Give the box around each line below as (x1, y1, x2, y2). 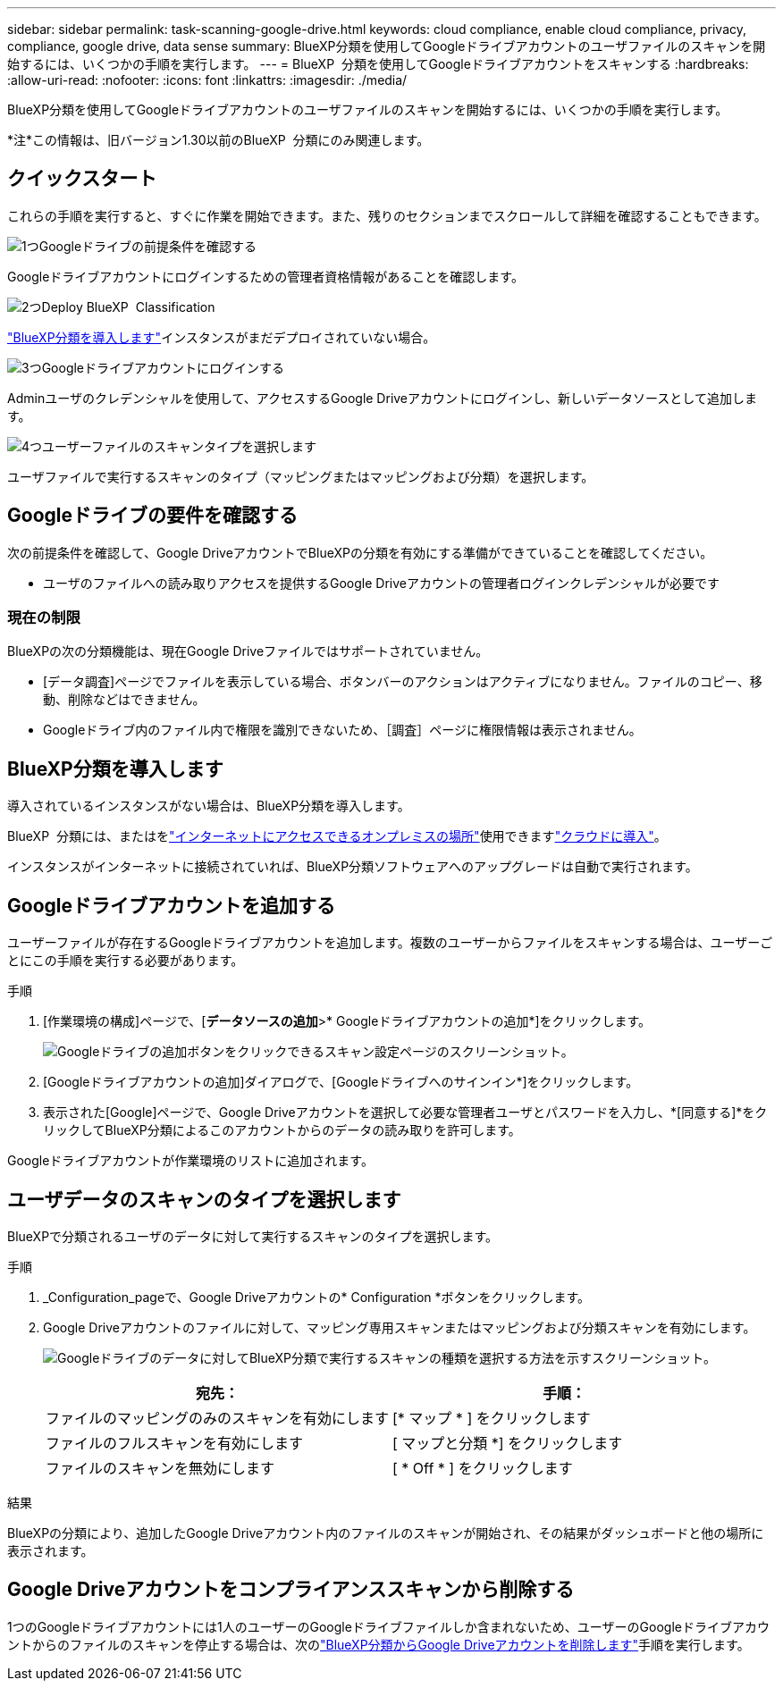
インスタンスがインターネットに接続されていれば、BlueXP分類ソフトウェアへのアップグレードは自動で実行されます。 (7, 859, 698, 875)
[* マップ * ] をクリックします (392, 1408, 591, 1427)
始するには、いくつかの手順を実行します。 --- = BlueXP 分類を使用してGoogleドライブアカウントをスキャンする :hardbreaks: (7, 56, 749, 71)
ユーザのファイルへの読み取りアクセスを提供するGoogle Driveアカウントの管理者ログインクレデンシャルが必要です (43, 575, 720, 591)
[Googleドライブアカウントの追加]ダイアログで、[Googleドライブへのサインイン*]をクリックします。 (43, 1074, 639, 1090)
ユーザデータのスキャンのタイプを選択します (7, 1188, 401, 1211)
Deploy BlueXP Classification (41, 298, 215, 315)
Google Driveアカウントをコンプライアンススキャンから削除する (7, 1578, 575, 1601)
